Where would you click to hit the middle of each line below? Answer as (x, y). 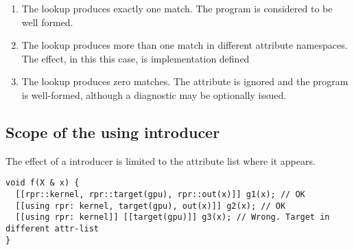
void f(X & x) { (43, 183)
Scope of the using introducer (113, 132)
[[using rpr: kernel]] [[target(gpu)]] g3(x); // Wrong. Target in (173, 217)
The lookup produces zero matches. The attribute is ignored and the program (185, 81)
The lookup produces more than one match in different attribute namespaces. (185, 45)
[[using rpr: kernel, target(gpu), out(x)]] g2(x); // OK (151, 206)
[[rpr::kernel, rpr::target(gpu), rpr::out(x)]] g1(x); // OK (160, 195)
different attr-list (52, 228)
